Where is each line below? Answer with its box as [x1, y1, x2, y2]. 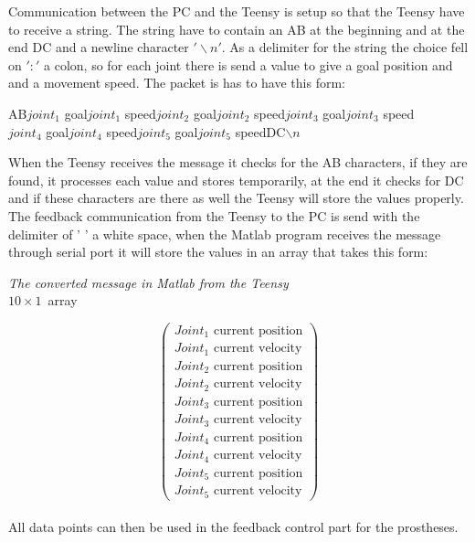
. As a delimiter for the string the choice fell [221, 37, 469, 57]
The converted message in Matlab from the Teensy [8, 272, 289, 292]
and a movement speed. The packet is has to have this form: [8, 73, 345, 92]
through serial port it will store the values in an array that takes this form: [8, 242, 428, 261]
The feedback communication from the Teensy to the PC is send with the [8, 206, 420, 225]
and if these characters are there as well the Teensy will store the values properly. [8, 188, 464, 207]
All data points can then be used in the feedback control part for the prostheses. [8, 517, 459, 537]
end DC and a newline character [8, 37, 189, 57]
